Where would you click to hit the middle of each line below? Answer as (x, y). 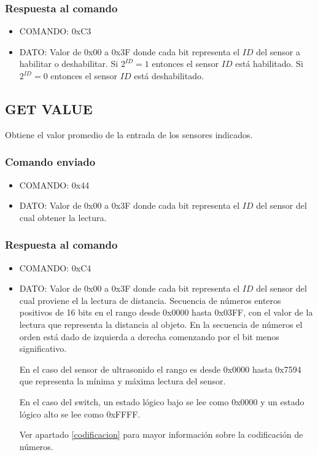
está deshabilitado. (169, 76)
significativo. (43, 348)
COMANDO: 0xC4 (55, 267)
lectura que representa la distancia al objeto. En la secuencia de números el (161, 324)
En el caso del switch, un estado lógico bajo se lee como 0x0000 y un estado (162, 401)
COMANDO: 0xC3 (55, 31)
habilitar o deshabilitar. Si (69, 64)
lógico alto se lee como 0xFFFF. (80, 414)
